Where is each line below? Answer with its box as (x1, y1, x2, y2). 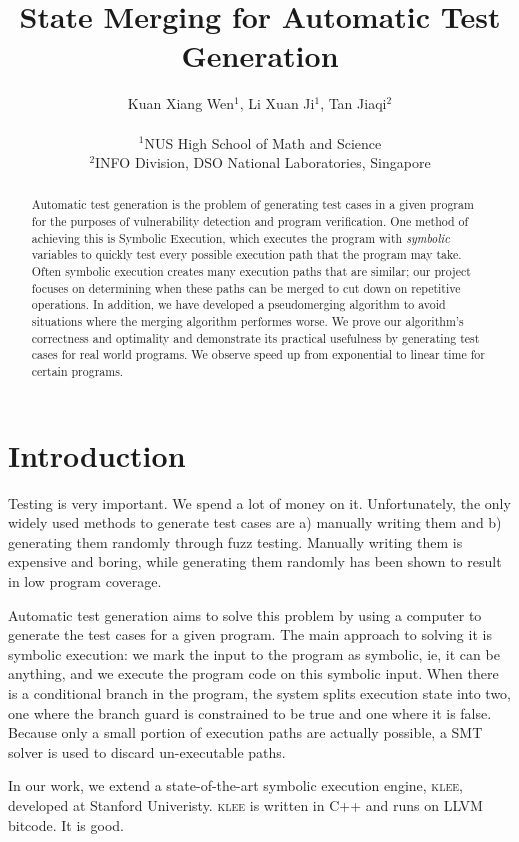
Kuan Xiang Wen (127, 93, 235, 114)
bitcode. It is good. (8, 814, 124, 835)
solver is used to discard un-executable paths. (8, 741, 286, 762)
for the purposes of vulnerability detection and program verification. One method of (31, 213, 469, 230)
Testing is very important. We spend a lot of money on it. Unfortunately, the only (8, 492, 511, 513)
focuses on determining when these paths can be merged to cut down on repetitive (31, 279, 461, 296)
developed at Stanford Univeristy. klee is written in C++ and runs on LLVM (8, 794, 483, 815)
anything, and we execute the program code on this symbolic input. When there (8, 663, 499, 684)
